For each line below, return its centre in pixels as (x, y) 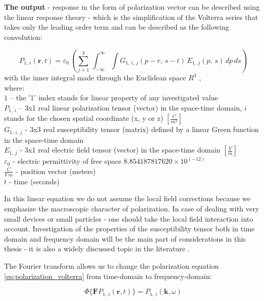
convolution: (23, 37)
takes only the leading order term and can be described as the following (117, 27)
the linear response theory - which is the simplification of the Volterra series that (131, 17)
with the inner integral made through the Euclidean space (95, 78)
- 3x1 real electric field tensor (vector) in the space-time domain (120, 150)
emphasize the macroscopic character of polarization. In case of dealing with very (132, 208)
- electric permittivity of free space (67, 161)
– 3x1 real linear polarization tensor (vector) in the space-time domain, (130, 107)
